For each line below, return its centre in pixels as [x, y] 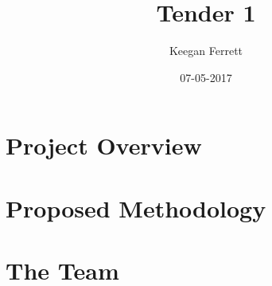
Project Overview [104, 145]
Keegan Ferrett [206, 51]
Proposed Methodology [136, 208]
